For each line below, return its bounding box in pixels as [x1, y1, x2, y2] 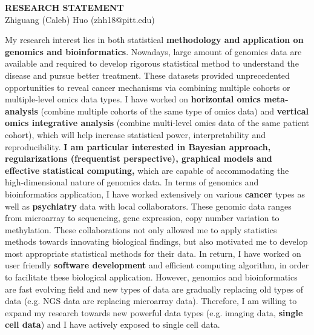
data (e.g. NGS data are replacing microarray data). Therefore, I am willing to [5, 294, 297, 307]
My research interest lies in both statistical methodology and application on [5, 33, 304, 46]
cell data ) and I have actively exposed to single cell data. [5, 318, 220, 331]
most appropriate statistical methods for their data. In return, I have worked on [5, 247, 301, 259]
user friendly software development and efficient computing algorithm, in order [5, 259, 309, 271]
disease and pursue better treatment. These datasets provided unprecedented [5, 68, 290, 81]
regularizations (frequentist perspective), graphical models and [5, 152, 272, 165]
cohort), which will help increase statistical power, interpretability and [5, 128, 266, 141]
